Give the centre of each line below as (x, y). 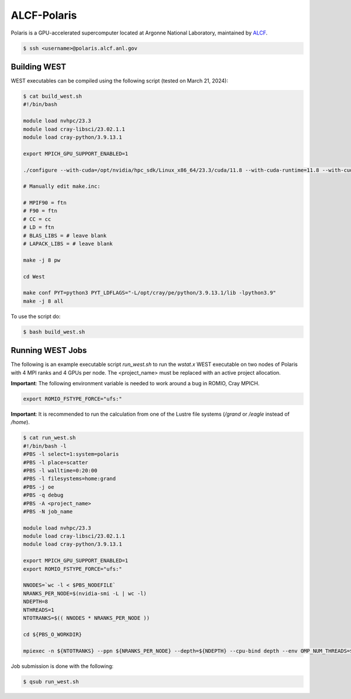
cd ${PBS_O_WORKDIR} (52, 634)
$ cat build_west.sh (52, 96)
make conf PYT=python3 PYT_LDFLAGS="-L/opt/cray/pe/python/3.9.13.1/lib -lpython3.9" (149, 293)
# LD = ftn (39, 227)
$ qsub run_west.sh (51, 681)
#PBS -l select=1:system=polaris (71, 454)
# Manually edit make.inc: (62, 186)
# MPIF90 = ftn (45, 203)
